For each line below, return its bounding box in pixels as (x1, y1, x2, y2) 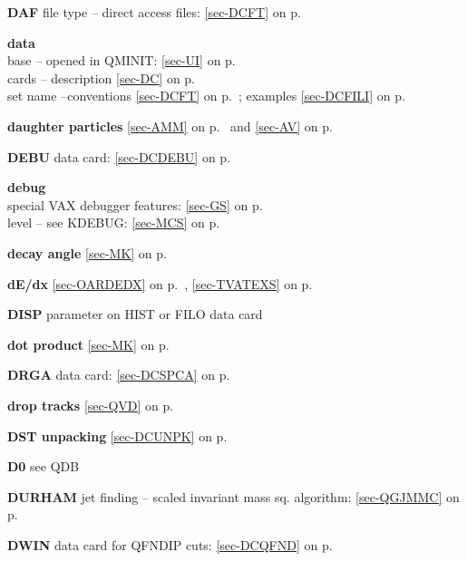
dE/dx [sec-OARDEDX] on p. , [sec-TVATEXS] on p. (7, 274, 313, 293)
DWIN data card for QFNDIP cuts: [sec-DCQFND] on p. (7, 535, 333, 554)
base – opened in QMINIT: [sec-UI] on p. (7, 51, 236, 70)
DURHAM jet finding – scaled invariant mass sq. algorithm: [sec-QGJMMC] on (7, 487, 460, 506)
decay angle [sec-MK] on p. (7, 243, 167, 262)
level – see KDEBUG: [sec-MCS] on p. (7, 213, 220, 232)
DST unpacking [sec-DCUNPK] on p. (7, 426, 228, 445)
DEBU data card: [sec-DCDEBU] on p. (7, 147, 231, 166)
